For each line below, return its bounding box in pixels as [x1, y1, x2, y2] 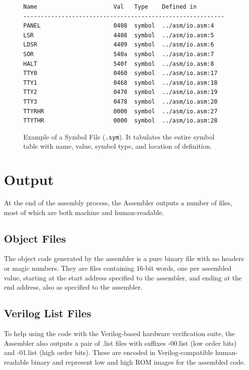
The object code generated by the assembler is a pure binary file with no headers [4, 253, 244, 263]
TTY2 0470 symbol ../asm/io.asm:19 [23, 89, 218, 96]
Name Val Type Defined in [23, 3, 197, 10]
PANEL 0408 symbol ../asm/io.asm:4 [23, 22, 214, 30]
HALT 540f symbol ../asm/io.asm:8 [23, 60, 214, 67]
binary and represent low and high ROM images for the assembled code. [31, 356, 246, 367]
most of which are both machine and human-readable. [4, 207, 164, 217]
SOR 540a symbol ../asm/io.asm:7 [23, 50, 214, 58]
